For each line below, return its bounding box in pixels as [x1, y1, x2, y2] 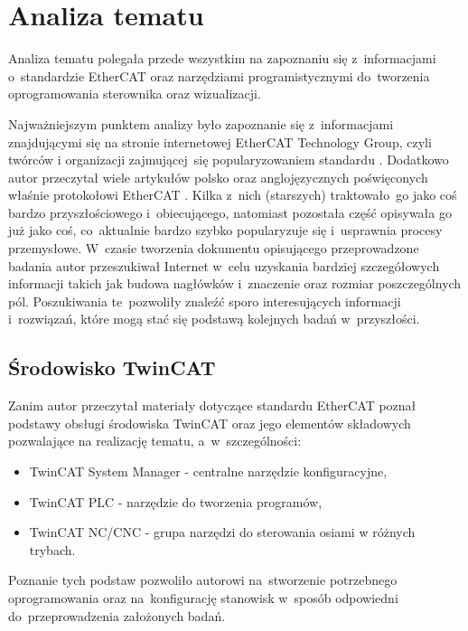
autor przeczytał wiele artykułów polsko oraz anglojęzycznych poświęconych [8, 167, 428, 186]
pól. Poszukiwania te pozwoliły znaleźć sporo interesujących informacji [8, 291, 401, 310]
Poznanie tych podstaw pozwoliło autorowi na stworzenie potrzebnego [8, 570, 398, 589]
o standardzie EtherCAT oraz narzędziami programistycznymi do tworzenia [8, 66, 430, 85]
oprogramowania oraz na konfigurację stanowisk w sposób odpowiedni [8, 588, 398, 607]
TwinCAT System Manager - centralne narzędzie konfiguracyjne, [29, 462, 388, 481]
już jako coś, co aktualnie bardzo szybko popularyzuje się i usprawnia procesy [8, 221, 443, 240]
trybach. [29, 540, 76, 559]
